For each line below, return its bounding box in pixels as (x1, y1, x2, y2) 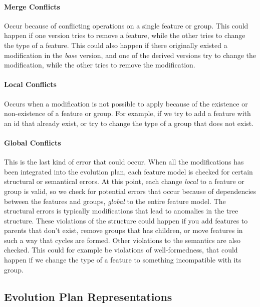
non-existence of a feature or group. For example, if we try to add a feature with (4, 108, 251, 118)
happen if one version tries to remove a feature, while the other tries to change (4, 30, 245, 40)
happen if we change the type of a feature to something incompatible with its (4, 254, 241, 265)
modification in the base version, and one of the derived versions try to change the (4, 49, 256, 60)
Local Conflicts (4, 79, 57, 89)
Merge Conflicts (4, 1, 60, 11)
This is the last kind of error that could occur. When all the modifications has (4, 156, 244, 167)
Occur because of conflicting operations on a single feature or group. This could (4, 20, 248, 30)
